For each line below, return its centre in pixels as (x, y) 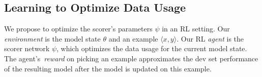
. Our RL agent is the (210, 38)
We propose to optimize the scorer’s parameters (78, 29)
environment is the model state (52, 38)
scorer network (27, 48)
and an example (133, 38)
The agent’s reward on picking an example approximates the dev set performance (131, 58)
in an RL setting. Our (196, 29)
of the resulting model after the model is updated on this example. (108, 68)
